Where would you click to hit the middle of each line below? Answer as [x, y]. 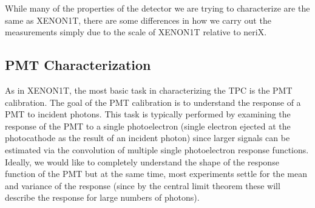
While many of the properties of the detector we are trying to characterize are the [157, 8]
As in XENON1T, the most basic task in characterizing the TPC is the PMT [149, 90]
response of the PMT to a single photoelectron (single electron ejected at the [148, 126]
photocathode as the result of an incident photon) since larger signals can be [147, 138]
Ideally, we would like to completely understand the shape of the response [142, 161]
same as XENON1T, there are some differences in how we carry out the [138, 20]
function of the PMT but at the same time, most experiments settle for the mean [156, 174]
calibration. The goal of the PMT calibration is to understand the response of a [153, 102]
